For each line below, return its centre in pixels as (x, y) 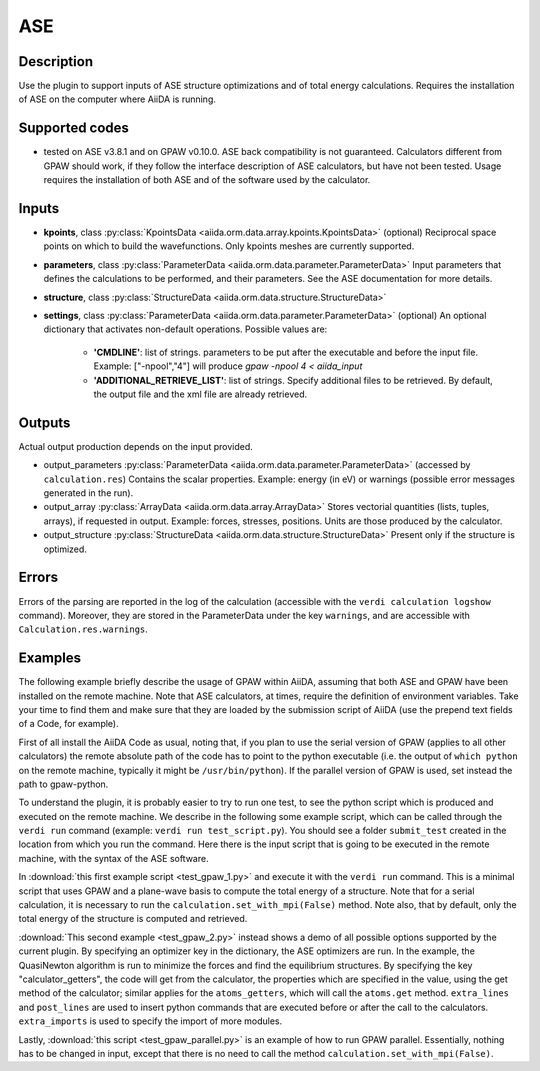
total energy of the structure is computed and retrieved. (133, 919)
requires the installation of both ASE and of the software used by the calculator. (207, 180)
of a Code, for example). (68, 724)
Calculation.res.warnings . (83, 629)
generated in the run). (88, 493)
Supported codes (74, 128)
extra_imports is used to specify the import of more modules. (150, 1021)
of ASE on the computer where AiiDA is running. (117, 99)
